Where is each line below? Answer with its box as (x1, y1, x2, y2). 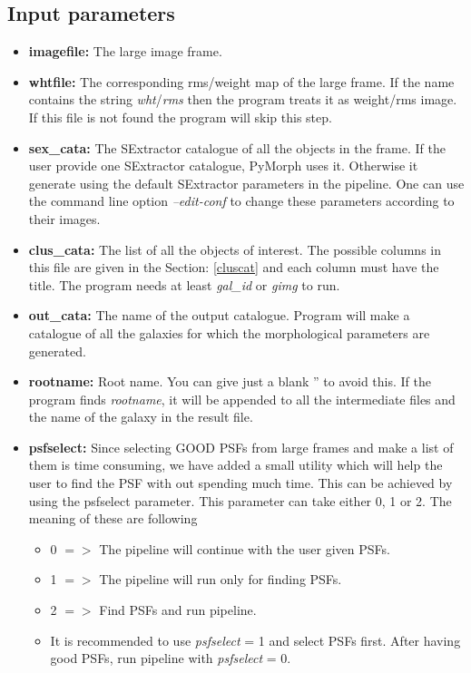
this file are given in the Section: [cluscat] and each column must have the (28, 258, 439, 277)
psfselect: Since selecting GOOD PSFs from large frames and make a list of (28, 437, 454, 456)
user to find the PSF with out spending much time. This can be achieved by (28, 473, 453, 493)
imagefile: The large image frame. (28, 42, 222, 61)
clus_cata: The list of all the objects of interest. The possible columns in (28, 239, 442, 258)
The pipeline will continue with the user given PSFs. (99, 539, 390, 558)
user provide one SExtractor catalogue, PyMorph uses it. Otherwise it (28, 156, 418, 175)
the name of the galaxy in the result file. (28, 407, 253, 426)
